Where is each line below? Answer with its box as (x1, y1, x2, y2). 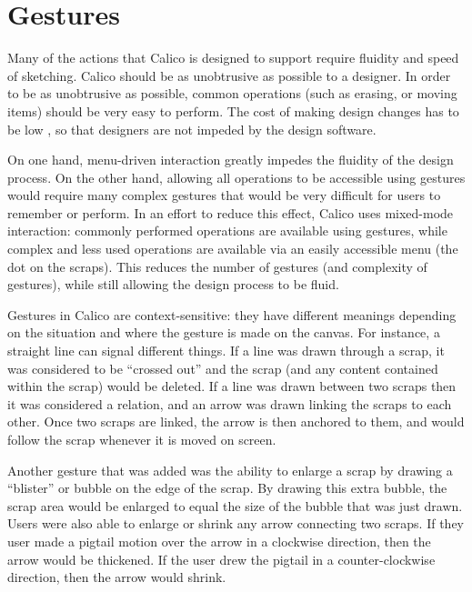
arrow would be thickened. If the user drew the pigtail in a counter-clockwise (7, 549, 436, 568)
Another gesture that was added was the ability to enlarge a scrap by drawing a (7, 460, 453, 479)
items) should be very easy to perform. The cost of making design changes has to (7, 101, 459, 120)
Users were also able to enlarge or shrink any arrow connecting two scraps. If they (7, 514, 464, 533)
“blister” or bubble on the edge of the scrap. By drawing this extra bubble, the (7, 478, 447, 497)
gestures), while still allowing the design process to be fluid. (7, 275, 339, 294)
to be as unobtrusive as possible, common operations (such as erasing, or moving (7, 84, 457, 103)
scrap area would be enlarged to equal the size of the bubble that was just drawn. (7, 496, 463, 515)
